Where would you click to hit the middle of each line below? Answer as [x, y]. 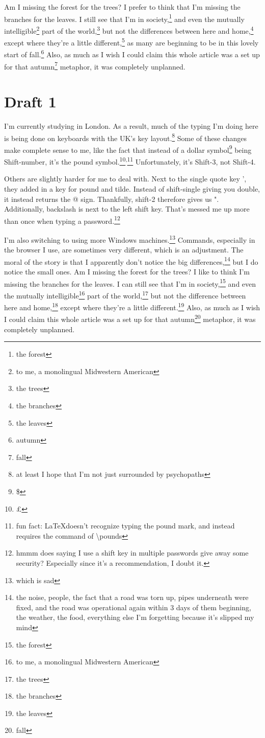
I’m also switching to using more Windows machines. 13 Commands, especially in [130, 239]
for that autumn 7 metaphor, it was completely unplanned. [95, 65]
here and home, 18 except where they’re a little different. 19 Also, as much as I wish [132, 306]
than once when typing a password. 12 [62, 220]
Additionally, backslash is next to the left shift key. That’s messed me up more [127, 209]
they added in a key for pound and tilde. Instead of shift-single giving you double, [132, 188]
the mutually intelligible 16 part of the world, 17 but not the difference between [125, 294]
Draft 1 [30, 101]
